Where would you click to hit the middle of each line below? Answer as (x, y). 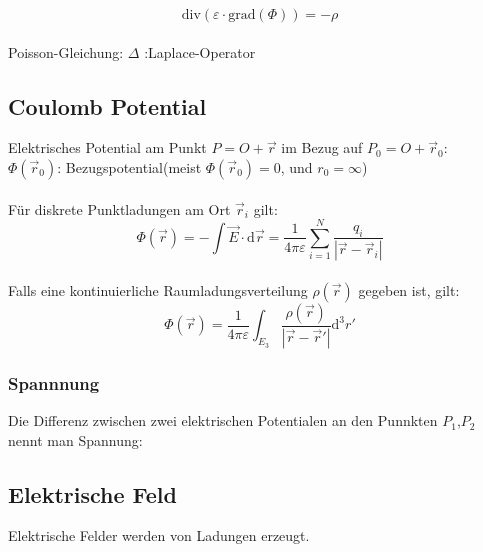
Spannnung (54, 382)
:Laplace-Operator (200, 51)
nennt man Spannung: (75, 439)
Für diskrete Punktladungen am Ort (119, 208)
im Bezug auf (322, 147)
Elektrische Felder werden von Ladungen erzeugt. (159, 535)
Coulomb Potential (107, 105)
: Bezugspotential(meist (129, 166)
